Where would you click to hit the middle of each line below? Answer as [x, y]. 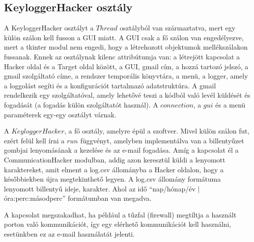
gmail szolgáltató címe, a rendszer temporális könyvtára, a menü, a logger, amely [126, 76]
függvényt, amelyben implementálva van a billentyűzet [162, 140]
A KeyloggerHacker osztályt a [49, 28]
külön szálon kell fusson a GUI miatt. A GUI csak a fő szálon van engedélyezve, [124, 37]
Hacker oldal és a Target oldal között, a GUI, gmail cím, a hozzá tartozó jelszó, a [126, 66]
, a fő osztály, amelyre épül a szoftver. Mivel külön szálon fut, [157, 131]
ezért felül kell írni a [34, 140]
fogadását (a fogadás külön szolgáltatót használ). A [81, 104]
